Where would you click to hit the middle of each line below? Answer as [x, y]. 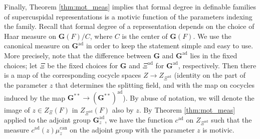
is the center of [145, 36]
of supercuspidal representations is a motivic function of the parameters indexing [128, 16]
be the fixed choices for [83, 65]
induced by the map [35, 97]
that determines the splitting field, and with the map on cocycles [155, 84]
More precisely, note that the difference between [78, 55]
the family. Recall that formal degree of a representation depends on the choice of [129, 26]
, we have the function [139, 119]
